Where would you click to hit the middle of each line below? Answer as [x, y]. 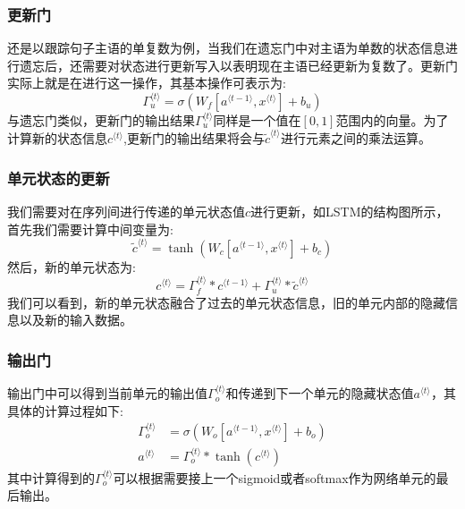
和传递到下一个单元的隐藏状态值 [320, 393]
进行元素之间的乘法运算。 [355, 138]
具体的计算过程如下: [65, 410]
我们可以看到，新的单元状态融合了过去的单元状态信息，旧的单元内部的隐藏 [226, 302]
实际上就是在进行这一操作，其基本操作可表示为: [147, 83]
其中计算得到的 [51, 477]
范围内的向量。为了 [392, 119]
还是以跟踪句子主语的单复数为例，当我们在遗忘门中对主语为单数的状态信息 [226, 48]
